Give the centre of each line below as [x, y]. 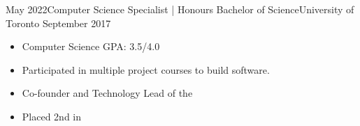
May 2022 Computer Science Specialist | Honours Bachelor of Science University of [180, 9]
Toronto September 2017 [58, 23]
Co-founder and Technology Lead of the [107, 93]
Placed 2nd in [52, 116]
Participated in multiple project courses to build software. [146, 69]
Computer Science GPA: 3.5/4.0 [91, 46]
